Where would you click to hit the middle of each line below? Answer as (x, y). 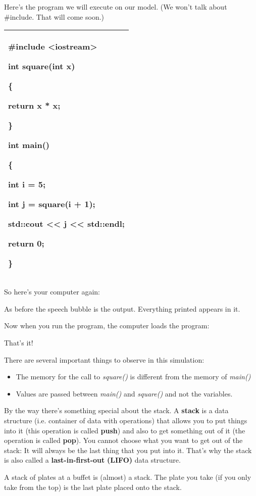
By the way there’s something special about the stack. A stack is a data (116, 410)
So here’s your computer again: (52, 292)
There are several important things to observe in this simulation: (104, 359)
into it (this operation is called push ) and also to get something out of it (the (125, 430)
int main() (29, 145)
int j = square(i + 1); (52, 204)
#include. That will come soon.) (54, 16)
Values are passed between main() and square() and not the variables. (124, 393)
